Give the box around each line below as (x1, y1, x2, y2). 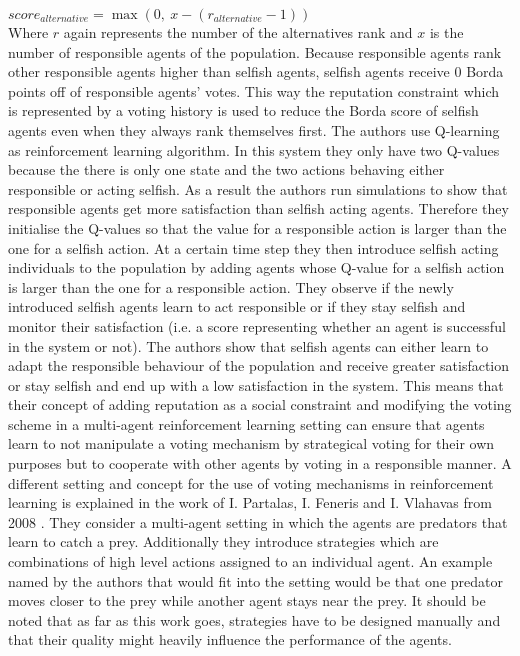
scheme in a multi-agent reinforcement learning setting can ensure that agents (8, 413, 485, 434)
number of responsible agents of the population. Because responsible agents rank (8, 41, 502, 62)
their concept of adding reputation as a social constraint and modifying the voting (8, 394, 512, 415)
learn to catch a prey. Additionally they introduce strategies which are (8, 531, 439, 552)
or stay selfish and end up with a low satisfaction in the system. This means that (8, 374, 504, 395)
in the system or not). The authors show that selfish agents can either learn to (8, 335, 489, 356)
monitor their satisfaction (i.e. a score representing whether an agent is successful (8, 315, 506, 336)
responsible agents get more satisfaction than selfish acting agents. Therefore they (8, 198, 509, 219)
